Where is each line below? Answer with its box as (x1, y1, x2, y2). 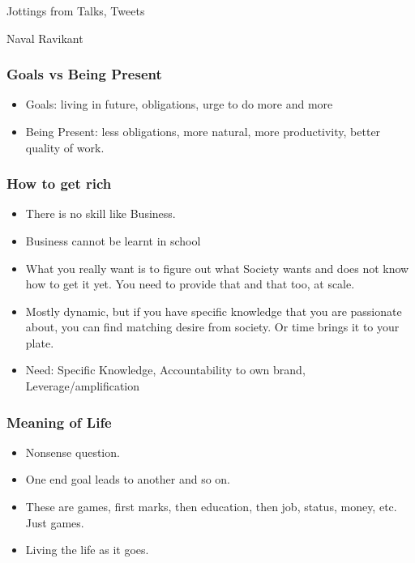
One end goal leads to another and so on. (25, 471, 230, 488)
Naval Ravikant (6, 29, 83, 46)
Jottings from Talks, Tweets (6, 2, 145, 19)
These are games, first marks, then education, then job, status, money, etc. (25, 498, 397, 515)
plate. (25, 334, 54, 351)
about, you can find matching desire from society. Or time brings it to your (25, 318, 400, 335)
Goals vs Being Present (6, 64, 162, 84)
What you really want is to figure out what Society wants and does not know (25, 259, 409, 276)
